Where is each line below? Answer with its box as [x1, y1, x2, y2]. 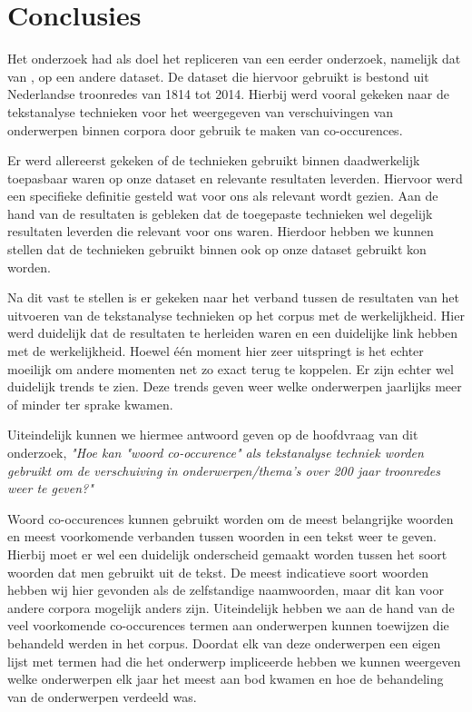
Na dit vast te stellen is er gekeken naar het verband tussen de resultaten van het [7, 288, 459, 307]
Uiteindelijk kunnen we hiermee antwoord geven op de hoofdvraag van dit [7, 425, 418, 444]
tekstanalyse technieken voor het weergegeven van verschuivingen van [7, 102, 393, 121]
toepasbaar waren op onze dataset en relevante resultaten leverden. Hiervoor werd [7, 168, 463, 187]
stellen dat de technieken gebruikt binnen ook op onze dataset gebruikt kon [7, 240, 427, 259]
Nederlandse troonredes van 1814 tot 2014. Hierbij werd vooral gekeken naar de [7, 84, 449, 104]
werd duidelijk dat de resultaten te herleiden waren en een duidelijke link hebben [7, 323, 458, 342]
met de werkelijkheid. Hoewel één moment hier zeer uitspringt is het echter [7, 341, 424, 361]
